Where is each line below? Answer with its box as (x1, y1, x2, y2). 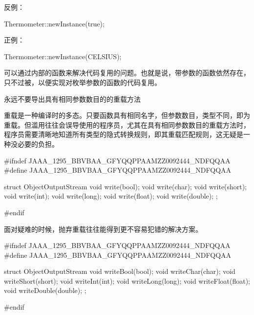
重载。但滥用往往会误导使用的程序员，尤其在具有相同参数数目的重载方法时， (4, 119, 250, 130)
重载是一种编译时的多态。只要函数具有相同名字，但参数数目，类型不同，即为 (4, 110, 250, 120)
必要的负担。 (17, 138, 59, 149)
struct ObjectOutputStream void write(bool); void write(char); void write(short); (4, 181, 247, 191)
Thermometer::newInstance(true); (4, 18, 105, 28)
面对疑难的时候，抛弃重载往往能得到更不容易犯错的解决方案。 (4, 224, 202, 234)
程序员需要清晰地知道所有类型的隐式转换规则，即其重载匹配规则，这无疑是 (4, 129, 243, 139)
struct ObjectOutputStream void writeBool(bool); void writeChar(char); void (4, 266, 235, 276)
